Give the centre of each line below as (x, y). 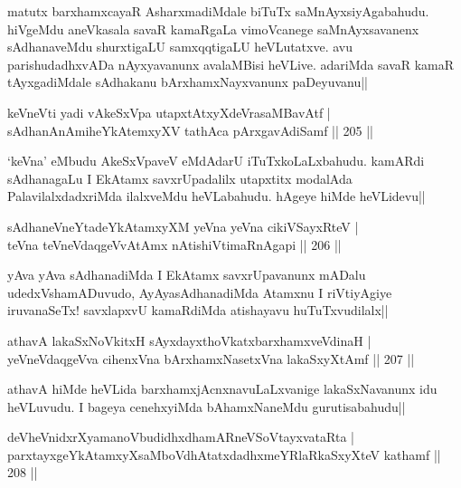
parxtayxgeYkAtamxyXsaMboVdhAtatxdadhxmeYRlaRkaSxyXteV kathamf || (224, 454)
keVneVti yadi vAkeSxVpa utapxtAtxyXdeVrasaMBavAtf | (169, 112)
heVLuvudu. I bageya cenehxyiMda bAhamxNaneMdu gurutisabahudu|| (207, 406)
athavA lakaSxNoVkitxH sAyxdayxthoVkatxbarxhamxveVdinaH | (189, 340)
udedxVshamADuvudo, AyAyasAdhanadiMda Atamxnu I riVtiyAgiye (200, 292)
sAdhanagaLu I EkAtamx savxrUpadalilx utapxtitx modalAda (180, 178)
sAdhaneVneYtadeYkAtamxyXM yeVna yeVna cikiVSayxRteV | (183, 226)
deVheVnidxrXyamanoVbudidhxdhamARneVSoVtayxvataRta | (181, 437)
